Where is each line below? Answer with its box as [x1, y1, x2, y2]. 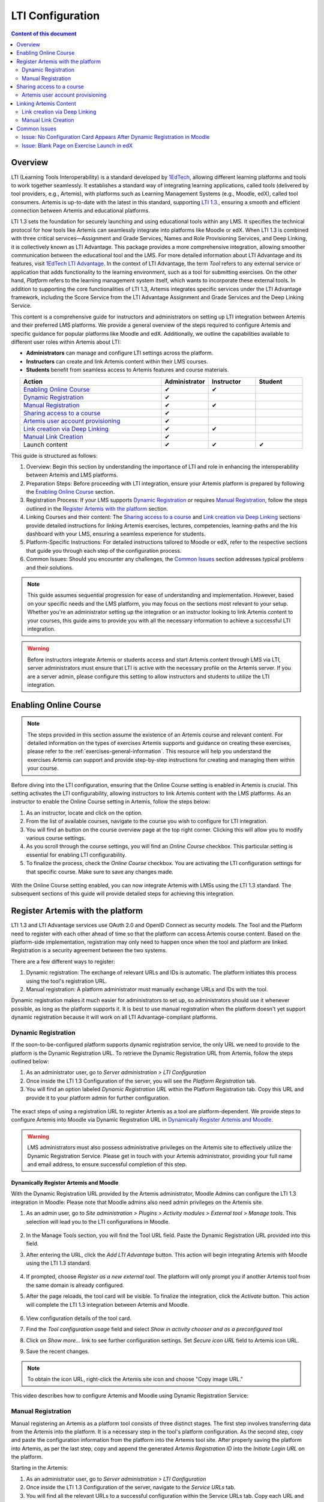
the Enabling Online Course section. [26, 488, 115, 496]
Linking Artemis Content [16, 100, 76, 107]
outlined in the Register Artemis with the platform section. [26, 505, 169, 512]
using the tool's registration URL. [26, 977, 107, 985]
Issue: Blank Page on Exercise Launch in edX [22, 142, 133, 149]
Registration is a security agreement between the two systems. [11, 947, 167, 954]
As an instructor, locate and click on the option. [26, 809, 143, 816]
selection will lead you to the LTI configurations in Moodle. [26, 1218, 170, 1225]
